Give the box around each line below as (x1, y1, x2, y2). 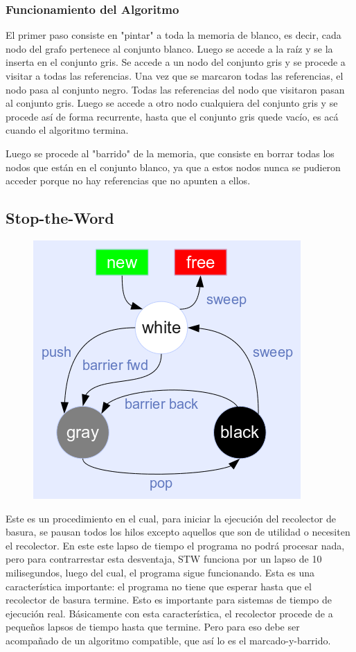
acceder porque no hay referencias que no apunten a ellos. (6, 173, 251, 188)
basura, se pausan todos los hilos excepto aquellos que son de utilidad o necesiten (6, 525, 350, 539)
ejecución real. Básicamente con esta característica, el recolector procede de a (6, 606, 333, 620)
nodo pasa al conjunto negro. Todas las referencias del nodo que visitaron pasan (6, 82, 345, 96)
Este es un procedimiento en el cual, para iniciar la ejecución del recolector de (6, 511, 336, 525)
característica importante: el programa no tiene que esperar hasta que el (6, 579, 312, 593)
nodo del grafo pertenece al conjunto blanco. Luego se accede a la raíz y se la (6, 41, 333, 55)
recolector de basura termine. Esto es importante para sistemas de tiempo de (6, 592, 332, 607)
